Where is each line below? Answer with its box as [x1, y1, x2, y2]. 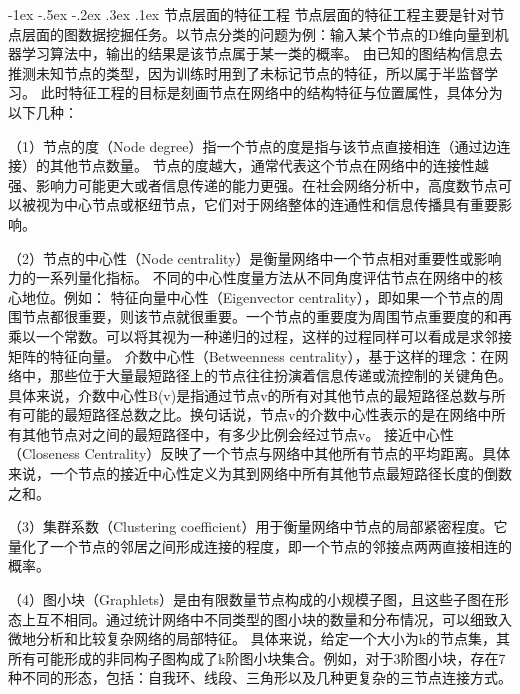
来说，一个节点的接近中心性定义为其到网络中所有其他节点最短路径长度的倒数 [8, 463, 512, 484]
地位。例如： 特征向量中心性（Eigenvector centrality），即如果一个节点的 [21, 286, 490, 307]
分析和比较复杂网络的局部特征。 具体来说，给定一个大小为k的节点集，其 [35, 628, 511, 649]
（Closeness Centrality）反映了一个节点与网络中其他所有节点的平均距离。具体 [8, 443, 511, 464]
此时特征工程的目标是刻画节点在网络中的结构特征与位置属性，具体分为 [40, 82, 503, 103]
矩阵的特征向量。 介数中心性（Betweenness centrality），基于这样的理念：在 [8, 345, 495, 366]
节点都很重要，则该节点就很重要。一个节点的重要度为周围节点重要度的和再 [21, 306, 512, 327]
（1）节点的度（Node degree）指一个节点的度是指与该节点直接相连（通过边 [8, 135, 497, 156]
